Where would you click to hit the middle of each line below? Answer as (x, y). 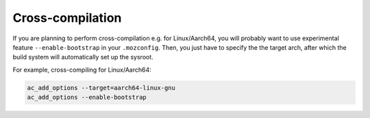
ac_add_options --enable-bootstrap (87, 98)
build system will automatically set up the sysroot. (83, 57)
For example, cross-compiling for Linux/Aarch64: (82, 70)
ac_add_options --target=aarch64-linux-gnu (101, 88)
